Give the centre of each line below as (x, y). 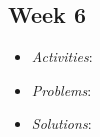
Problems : (61, 89)
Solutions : (61, 123)
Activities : (62, 56)
